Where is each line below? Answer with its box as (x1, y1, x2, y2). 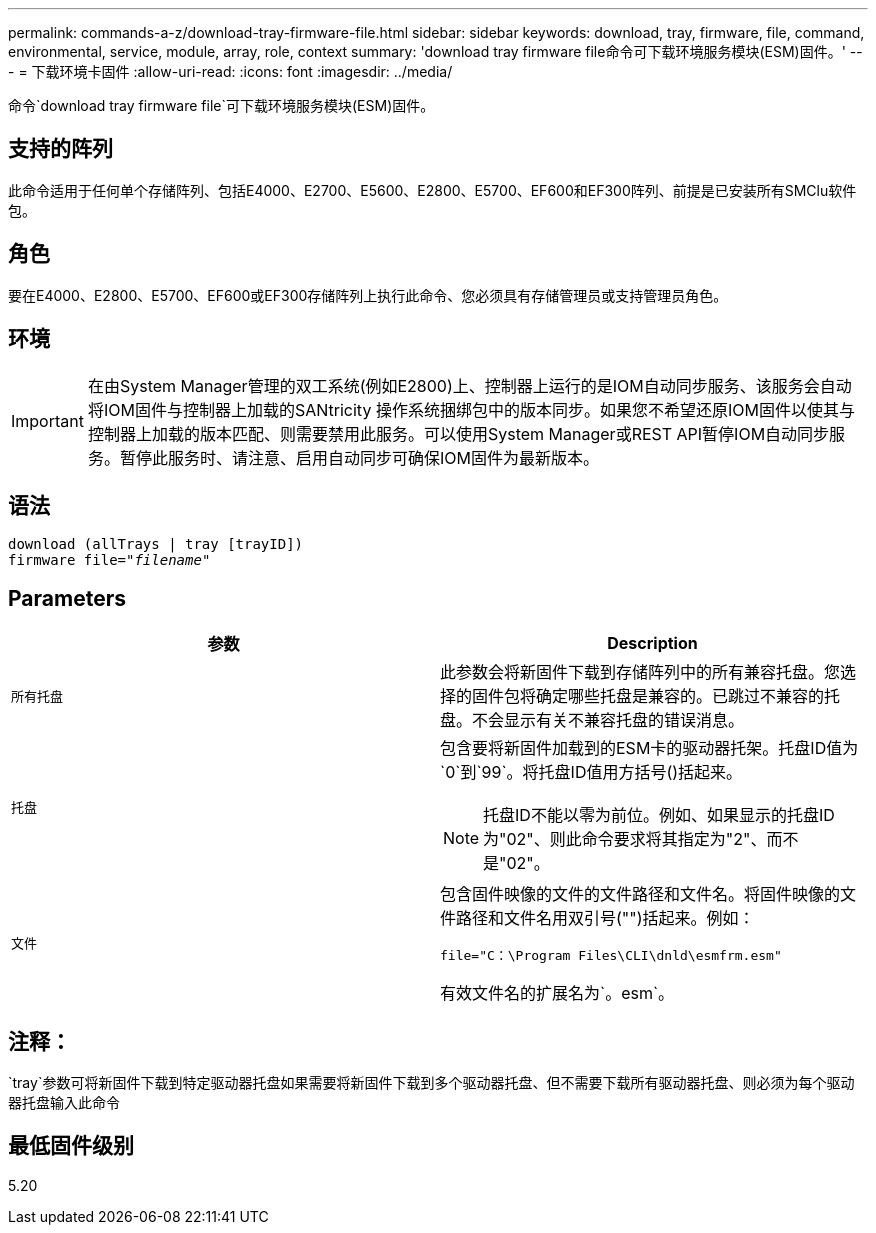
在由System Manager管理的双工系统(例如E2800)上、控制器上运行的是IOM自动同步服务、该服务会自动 (87, 375, 852, 396)
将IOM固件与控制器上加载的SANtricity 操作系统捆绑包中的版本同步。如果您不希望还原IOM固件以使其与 (87, 399, 855, 420)
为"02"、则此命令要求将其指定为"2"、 (483, 829, 767, 850)
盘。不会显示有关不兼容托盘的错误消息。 (440, 710, 745, 731)
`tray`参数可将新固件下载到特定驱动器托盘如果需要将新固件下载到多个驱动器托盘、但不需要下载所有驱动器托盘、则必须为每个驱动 (8, 1074, 855, 1092)
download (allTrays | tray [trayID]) (8, 536, 304, 553)
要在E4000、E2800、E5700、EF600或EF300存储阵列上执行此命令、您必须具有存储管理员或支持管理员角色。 (8, 286, 728, 304)
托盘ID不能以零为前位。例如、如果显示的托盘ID (483, 805, 835, 826)
